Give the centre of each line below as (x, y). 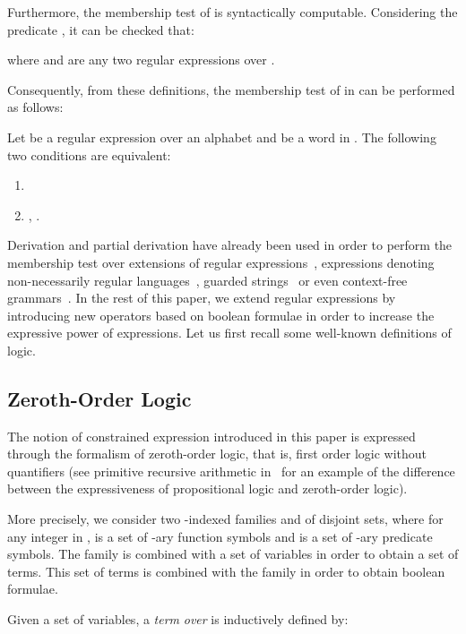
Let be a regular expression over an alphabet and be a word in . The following (222, 137)
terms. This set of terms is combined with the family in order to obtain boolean (226, 571)
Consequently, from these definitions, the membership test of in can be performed (231, 89)
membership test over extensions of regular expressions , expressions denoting (221, 262)
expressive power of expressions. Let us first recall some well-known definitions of (229, 333)
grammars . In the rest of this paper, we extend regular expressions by (202, 298)
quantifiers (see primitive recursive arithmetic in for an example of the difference (231, 471)
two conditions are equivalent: (89, 154)
